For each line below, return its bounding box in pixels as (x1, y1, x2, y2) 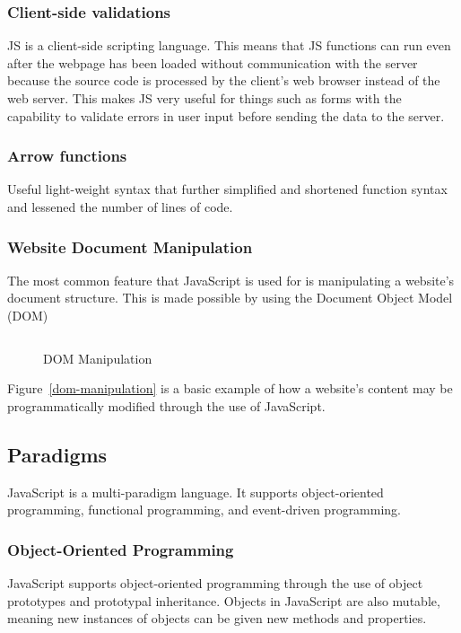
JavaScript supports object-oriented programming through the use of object (7, 573, 423, 592)
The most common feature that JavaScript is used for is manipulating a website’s (7, 270, 455, 289)
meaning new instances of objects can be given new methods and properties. (7, 609, 427, 628)
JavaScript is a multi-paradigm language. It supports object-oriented (7, 482, 384, 501)
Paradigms (7, 440, 108, 468)
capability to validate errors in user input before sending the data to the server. (7, 106, 445, 125)
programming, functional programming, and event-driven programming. (7, 500, 402, 519)
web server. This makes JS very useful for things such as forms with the (7, 89, 402, 107)
